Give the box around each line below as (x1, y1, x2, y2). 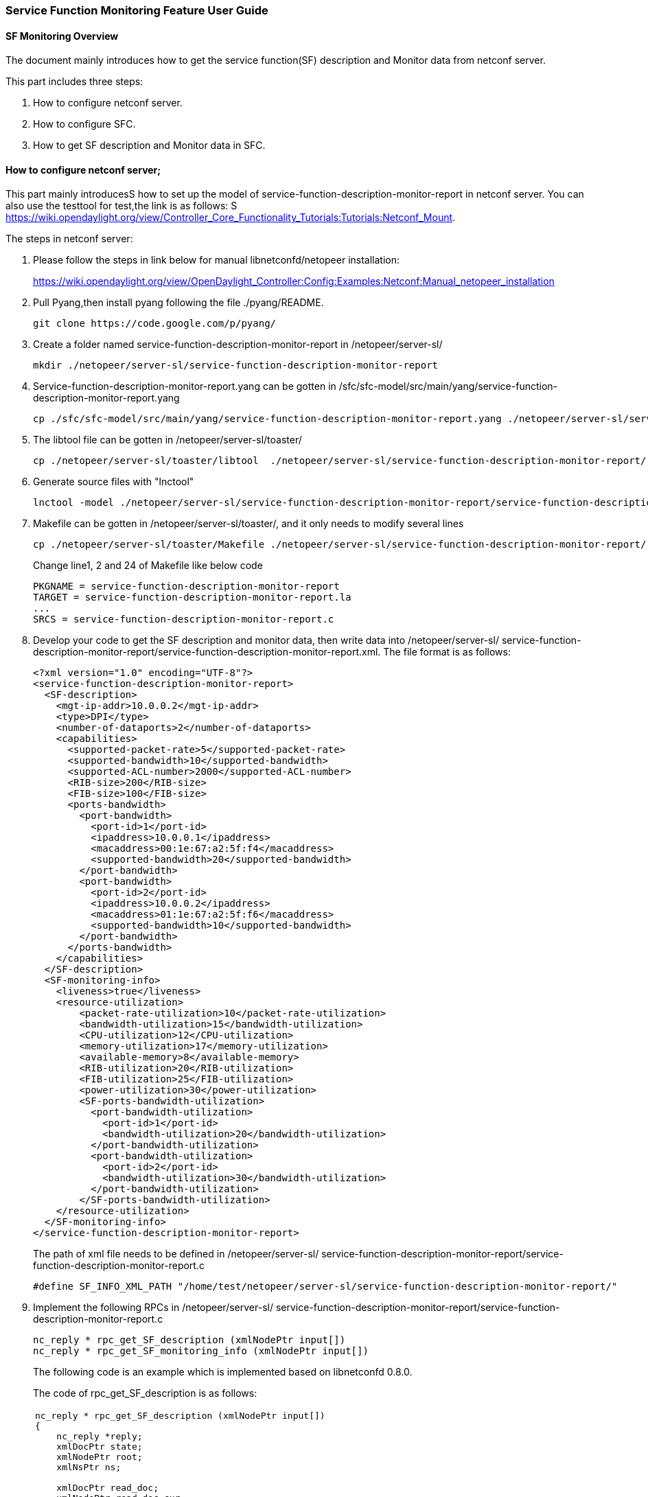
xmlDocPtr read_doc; (56, 1483, 159, 1494)
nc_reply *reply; (56, 1431, 143, 1442)
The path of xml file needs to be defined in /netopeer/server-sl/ (33, 1248, 319, 1260)
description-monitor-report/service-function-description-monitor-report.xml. (33, 646, 381, 658)
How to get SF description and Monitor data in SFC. (33, 139, 266, 152)
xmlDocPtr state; (56, 1441, 143, 1452)
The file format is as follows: (383, 646, 511, 658)
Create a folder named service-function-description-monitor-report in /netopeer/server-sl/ (33, 338, 443, 351)
